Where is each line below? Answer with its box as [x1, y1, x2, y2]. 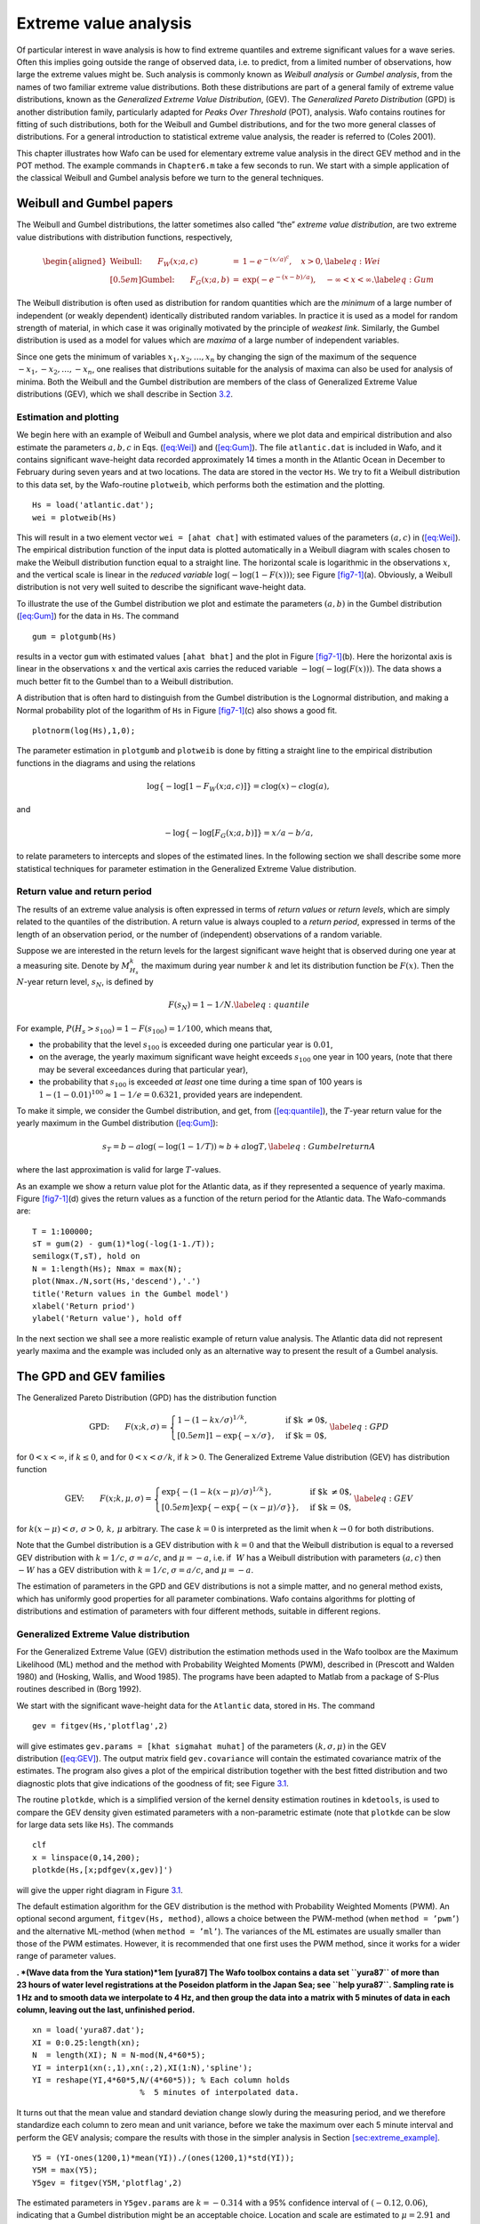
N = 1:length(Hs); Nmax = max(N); [32, 1263, 182, 1274]
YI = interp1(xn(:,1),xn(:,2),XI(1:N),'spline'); [32, 2062, 253, 2073]
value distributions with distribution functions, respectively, [16, 231, 233, 242]
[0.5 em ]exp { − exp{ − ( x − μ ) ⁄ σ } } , [161, 1502, 300, 1512]
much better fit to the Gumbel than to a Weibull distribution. [16, 676, 234, 687]
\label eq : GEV [354, 1494, 413, 1503]
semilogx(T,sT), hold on [32, 1251, 140, 1261]
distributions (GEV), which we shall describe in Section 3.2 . [16, 389, 234, 399]
